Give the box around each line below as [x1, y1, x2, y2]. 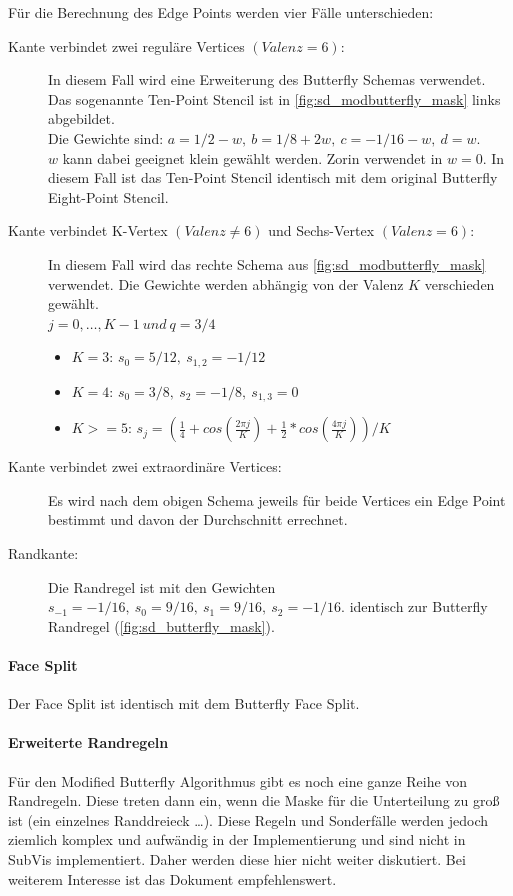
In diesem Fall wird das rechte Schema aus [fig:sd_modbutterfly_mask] [48, 253, 486, 274]
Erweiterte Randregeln [8, 732, 169, 753]
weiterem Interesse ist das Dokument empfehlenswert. [8, 868, 337, 889]
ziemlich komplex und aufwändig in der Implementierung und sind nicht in [8, 829, 466, 850]
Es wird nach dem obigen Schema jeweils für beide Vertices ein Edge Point [48, 489, 506, 510]
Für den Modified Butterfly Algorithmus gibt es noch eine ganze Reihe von [8, 770, 468, 791]
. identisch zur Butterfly [341, 596, 488, 617]
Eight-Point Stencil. [48, 186, 169, 207]
